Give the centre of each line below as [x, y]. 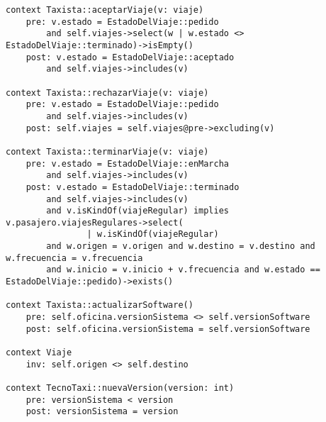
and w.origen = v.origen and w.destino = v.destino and [181, 246]
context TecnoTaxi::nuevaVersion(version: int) [120, 388]
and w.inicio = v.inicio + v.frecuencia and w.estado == [183, 270]
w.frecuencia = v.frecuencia [74, 258]
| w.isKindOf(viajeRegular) [153, 234]
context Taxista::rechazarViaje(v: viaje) [107, 93]
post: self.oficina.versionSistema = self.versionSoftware [168, 329]
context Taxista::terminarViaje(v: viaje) [107, 151]
